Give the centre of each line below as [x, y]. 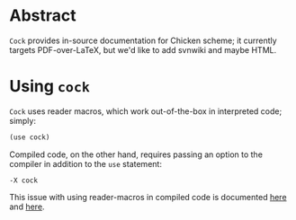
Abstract [43, 16]
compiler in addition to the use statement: [85, 163]
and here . [27, 207]
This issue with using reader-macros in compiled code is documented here [148, 197]
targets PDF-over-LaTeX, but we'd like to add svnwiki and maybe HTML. [143, 49]
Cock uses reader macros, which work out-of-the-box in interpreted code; [146, 111]
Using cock [49, 87]
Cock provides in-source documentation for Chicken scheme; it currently [143, 40]
